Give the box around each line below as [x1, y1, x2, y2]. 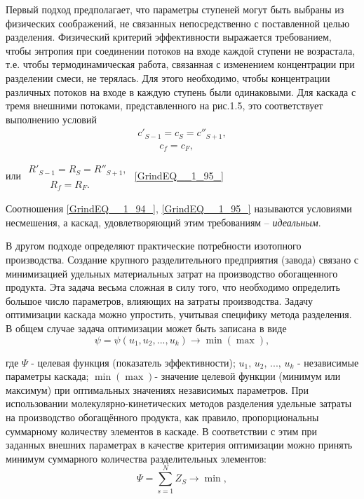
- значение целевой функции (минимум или [154, 369, 341, 383]
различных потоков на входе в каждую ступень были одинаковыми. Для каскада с [6, 84, 356, 99]
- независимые [297, 355, 359, 369]
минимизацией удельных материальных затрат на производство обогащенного [6, 266, 338, 280]
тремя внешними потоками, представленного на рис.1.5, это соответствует [6, 98, 323, 113]
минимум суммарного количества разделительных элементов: [6, 451, 267, 465]
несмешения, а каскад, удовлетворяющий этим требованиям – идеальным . [6, 214, 321, 229]
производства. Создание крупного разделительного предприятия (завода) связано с [6, 252, 359, 267]
